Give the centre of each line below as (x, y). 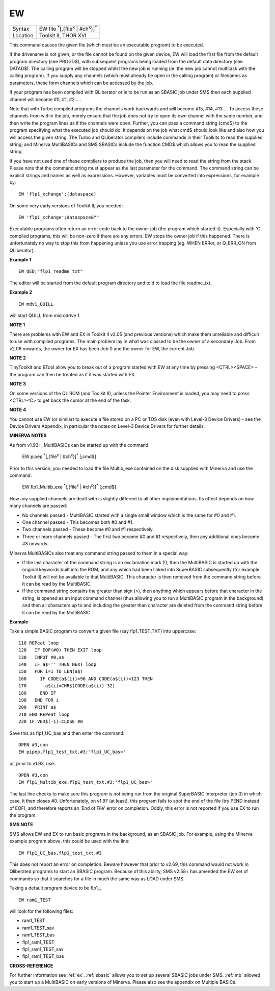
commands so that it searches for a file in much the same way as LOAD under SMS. (97, 879)
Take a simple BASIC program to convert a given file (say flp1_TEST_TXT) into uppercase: (103, 631)
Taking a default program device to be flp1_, (55, 888)
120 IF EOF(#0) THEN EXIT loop (60, 650)
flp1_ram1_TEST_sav (43, 949)
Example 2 (21, 292)
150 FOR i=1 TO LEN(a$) (51, 672)
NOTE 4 (18, 410)
